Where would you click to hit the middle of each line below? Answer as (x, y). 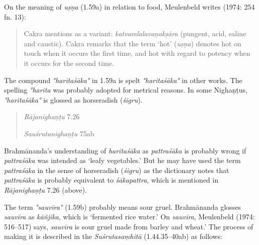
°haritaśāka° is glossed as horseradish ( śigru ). (73, 99)
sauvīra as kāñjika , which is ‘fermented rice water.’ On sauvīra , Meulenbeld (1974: (129, 217)
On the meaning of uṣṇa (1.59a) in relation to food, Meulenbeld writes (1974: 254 (129, 7)
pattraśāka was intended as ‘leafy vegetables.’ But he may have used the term (122, 160)
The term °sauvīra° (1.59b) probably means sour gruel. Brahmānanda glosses (122, 207)
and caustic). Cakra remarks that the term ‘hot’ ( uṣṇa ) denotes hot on (133, 43)
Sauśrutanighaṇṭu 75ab (59, 133)
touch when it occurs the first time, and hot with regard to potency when (137, 53)
